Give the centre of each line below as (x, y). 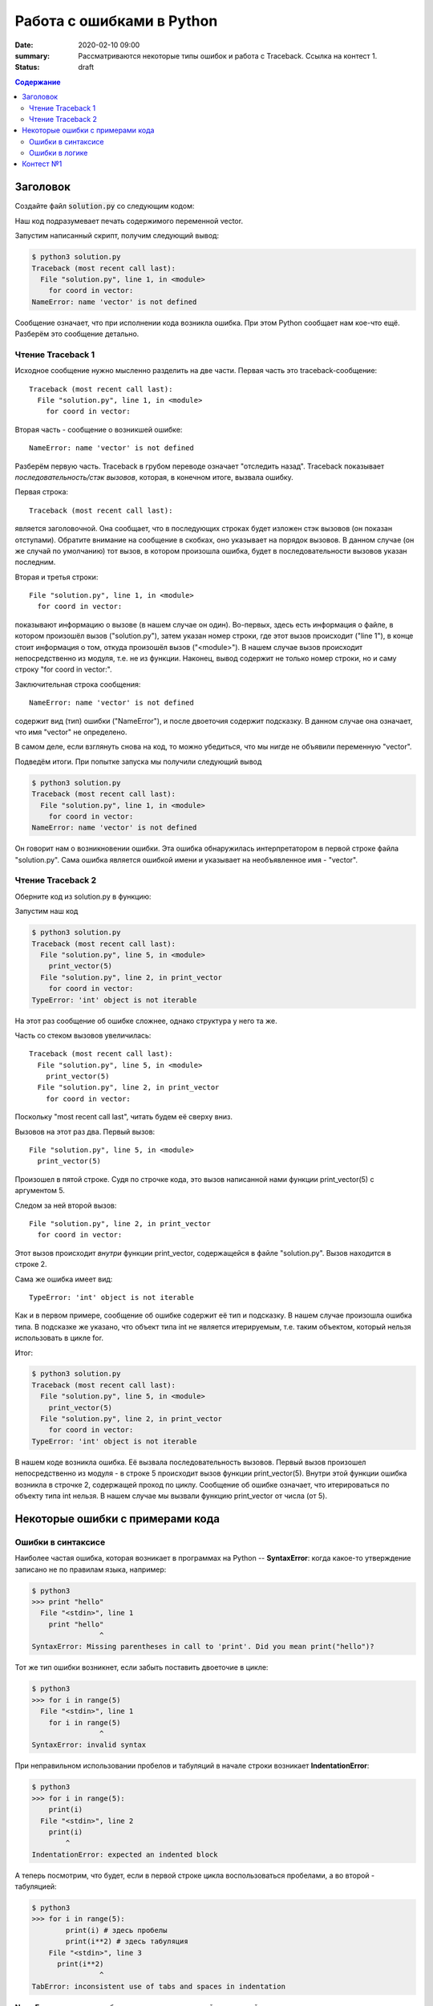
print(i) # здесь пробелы (116, 1930)
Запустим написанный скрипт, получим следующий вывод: (117, 236)
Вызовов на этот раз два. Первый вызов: (85, 1131)
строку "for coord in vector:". (63, 669)
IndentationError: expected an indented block (125, 1854)
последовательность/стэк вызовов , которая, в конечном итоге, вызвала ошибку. (154, 477)
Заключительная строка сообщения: (78, 684)
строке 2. (31, 1265)
